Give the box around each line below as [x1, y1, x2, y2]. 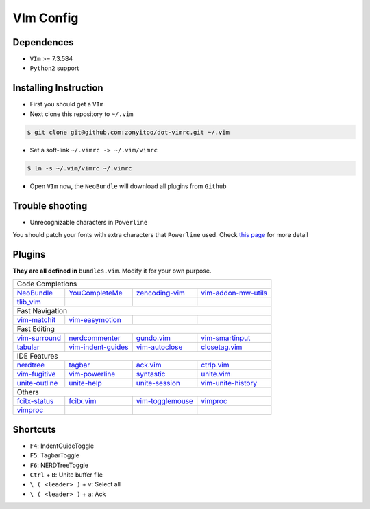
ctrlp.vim [201, 361, 230, 370]
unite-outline [16, 378, 58, 388]
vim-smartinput [201, 333, 251, 343]
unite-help [69, 378, 102, 388]
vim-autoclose [136, 342, 183, 352]
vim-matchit [16, 315, 56, 325]
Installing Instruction [12, 82, 103, 94]
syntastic [136, 370, 166, 379]
